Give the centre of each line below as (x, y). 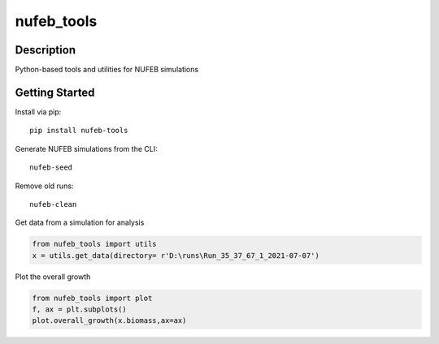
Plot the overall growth (53, 277)
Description (46, 50)
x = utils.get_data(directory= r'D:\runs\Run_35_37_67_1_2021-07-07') (176, 255)
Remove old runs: (44, 186)
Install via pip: (38, 112)
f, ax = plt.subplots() (80, 310)
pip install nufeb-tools (79, 131)
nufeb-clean (53, 204)
